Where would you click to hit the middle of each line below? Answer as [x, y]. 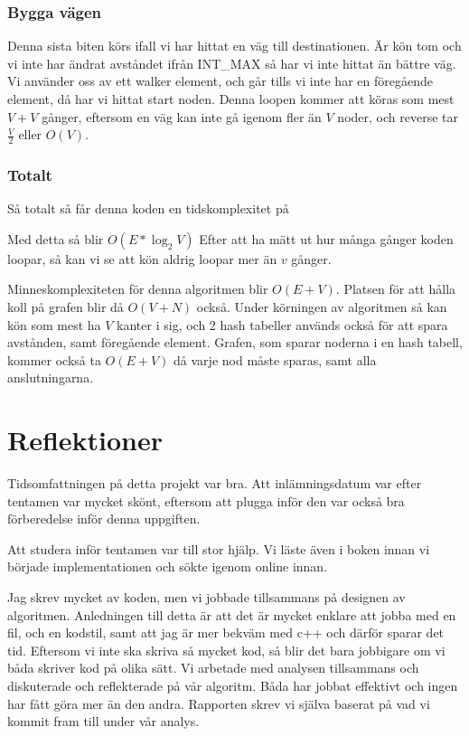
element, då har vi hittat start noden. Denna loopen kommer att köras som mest [231, 99]
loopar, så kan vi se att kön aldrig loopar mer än [142, 258]
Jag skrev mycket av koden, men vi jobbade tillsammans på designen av [206, 597]
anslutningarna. [51, 377]
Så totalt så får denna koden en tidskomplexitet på [148, 208]
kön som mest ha [54, 324]
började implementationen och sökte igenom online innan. [168, 566]
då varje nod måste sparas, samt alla [275, 359]
